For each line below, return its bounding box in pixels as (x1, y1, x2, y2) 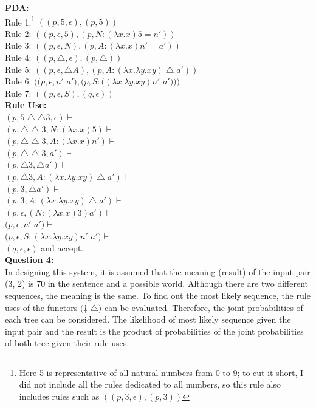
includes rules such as (19, 390, 100, 403)
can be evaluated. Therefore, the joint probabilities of (104, 301, 303, 313)
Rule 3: (5, 39, 32, 52)
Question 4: (5, 253, 54, 266)
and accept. (41, 241, 84, 254)
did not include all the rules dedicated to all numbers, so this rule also (19, 378, 281, 391)
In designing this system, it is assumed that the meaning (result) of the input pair (5, 265, 311, 278)
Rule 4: (5, 51, 32, 64)
